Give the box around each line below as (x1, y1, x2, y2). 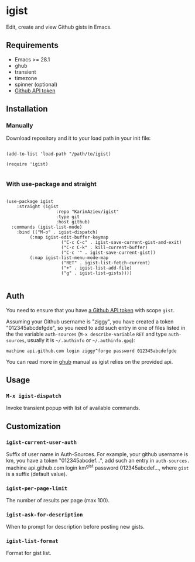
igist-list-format (6, 538, 59, 544)
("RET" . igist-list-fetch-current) (61, 260, 150, 266)
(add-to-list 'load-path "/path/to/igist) (6, 151, 111, 157)
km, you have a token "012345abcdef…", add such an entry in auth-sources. (6, 457, 190, 464)
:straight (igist (16, 204, 59, 209)
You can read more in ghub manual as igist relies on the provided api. (6, 358, 173, 365)
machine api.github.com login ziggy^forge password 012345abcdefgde (6, 348, 177, 354)
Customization (6, 421, 61, 431)
